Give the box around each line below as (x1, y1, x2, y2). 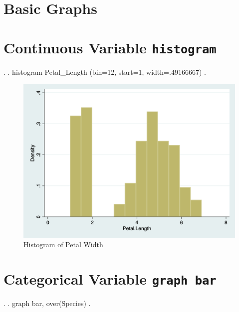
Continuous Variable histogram (3, 37, 217, 57)
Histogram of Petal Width (23, 239, 103, 250)
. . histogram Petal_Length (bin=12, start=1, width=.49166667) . (3, 66, 206, 77)
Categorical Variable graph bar (3, 269, 217, 289)
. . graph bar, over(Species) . (3, 298, 91, 309)
